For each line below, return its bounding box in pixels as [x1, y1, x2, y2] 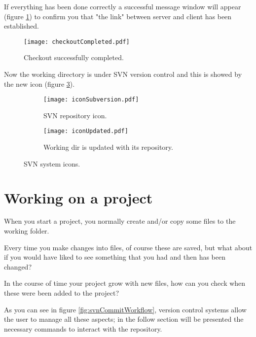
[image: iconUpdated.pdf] [43, 128, 128, 135]
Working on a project [4, 187, 153, 207]
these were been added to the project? [4, 288, 119, 298]
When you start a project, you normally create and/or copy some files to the [4, 216, 236, 226]
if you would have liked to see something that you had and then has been [4, 252, 226, 262]
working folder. [4, 226, 49, 236]
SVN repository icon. [43, 110, 107, 120]
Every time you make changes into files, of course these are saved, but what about [4, 242, 253, 252]
